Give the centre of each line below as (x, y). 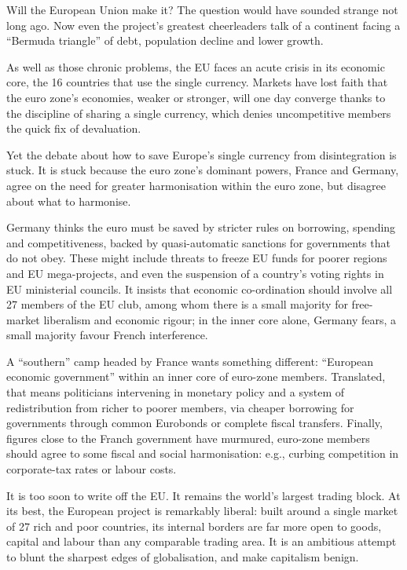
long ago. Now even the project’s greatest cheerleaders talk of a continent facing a (203, 25)
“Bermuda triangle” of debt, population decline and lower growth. (165, 40)
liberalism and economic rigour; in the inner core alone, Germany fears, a (220, 319)
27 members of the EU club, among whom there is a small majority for (177, 304)
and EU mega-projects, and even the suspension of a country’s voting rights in (195, 273)
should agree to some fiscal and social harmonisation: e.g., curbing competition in (203, 453)
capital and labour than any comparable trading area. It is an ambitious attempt (202, 541)
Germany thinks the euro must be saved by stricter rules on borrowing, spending (201, 227)
